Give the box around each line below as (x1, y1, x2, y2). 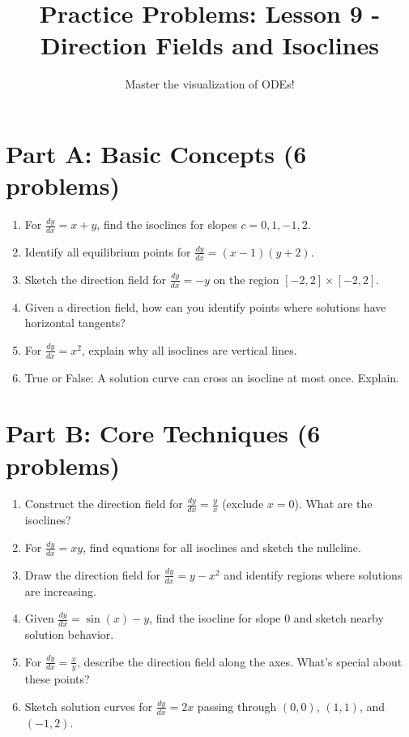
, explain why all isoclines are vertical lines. (82, 341, 297, 358)
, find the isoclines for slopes (96, 216, 237, 233)
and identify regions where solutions (224, 566, 403, 583)
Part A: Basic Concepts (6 (6, 136, 307, 170)
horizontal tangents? (24, 314, 126, 331)
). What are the (294, 495, 373, 512)
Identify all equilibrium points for (24, 243, 191, 260)
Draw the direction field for (24, 566, 160, 583)
